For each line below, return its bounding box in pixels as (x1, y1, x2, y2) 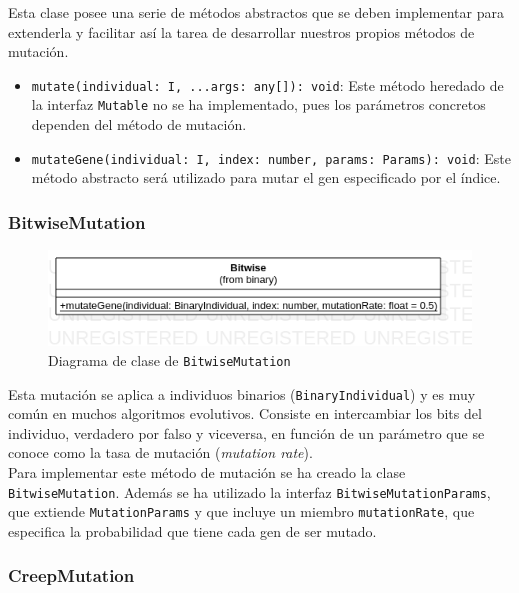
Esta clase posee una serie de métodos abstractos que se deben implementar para (8, 2, 504, 22)
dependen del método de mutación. (31, 114, 247, 135)
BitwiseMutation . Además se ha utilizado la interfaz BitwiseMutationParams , (8, 481, 491, 502)
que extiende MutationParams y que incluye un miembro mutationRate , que (8, 501, 475, 522)
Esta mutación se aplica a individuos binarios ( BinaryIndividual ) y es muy (8, 383, 476, 404)
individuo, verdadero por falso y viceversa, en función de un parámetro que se (8, 422, 485, 443)
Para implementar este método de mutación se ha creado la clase (8, 461, 406, 482)
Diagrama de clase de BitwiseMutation (48, 349, 291, 370)
